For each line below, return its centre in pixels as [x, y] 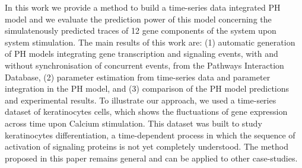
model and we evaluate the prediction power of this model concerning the [138, 19]
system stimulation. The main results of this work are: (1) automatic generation [150, 42]
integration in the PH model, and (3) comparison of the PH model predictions [147, 88]
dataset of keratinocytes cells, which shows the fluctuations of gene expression [146, 112]
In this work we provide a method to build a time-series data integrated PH [143, 7]
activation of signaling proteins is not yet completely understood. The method [147, 146]
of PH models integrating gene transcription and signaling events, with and [142, 54]
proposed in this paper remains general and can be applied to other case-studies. [151, 158]
